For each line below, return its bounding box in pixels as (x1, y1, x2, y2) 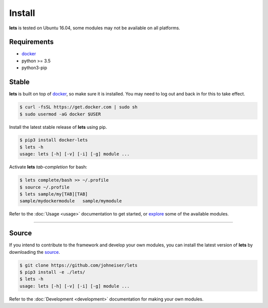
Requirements (9, 38, 54, 46)
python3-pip (21, 65, 47, 71)
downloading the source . (9, 249, 61, 255)
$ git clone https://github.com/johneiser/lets (19, 262, 137, 268)
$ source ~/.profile (19, 184, 69, 190)
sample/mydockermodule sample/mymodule (19, 198, 122, 204)
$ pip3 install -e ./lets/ (19, 269, 85, 275)
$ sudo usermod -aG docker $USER (19, 111, 101, 117)
